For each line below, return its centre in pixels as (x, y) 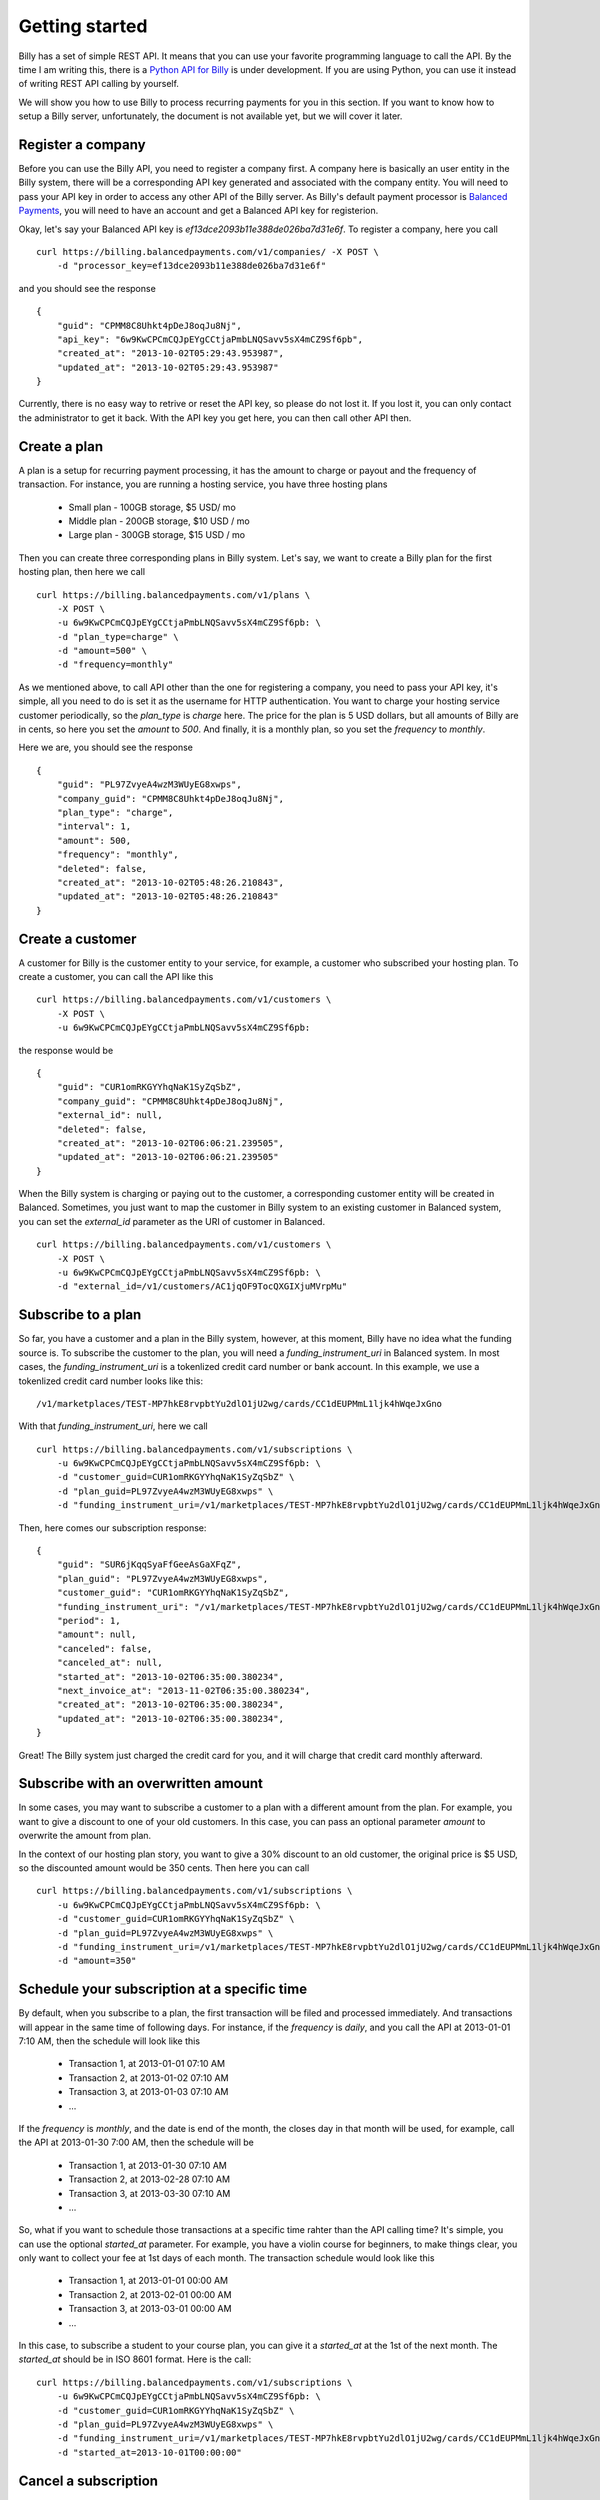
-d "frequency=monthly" (115, 664)
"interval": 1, (94, 826)
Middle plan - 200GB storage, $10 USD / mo (159, 521)
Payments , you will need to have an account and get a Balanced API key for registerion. (198, 211)
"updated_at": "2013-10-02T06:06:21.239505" (167, 1157)
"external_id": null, (110, 1115)
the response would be (66, 1050)
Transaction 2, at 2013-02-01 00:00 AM (150, 2294)
